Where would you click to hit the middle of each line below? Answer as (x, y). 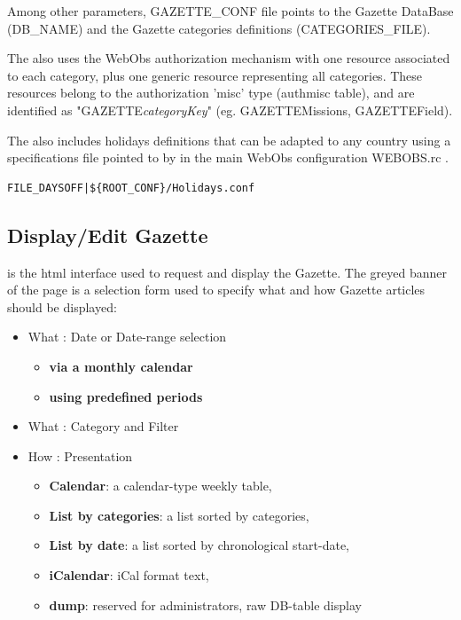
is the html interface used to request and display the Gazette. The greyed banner (227, 272)
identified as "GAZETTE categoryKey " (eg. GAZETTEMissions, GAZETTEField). (230, 110)
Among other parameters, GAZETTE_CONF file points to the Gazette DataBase (230, 11)
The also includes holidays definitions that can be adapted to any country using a (229, 140)
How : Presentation (80, 455)
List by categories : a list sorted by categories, (179, 515)
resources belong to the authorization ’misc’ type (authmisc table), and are (211, 93)
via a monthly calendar (121, 366)
